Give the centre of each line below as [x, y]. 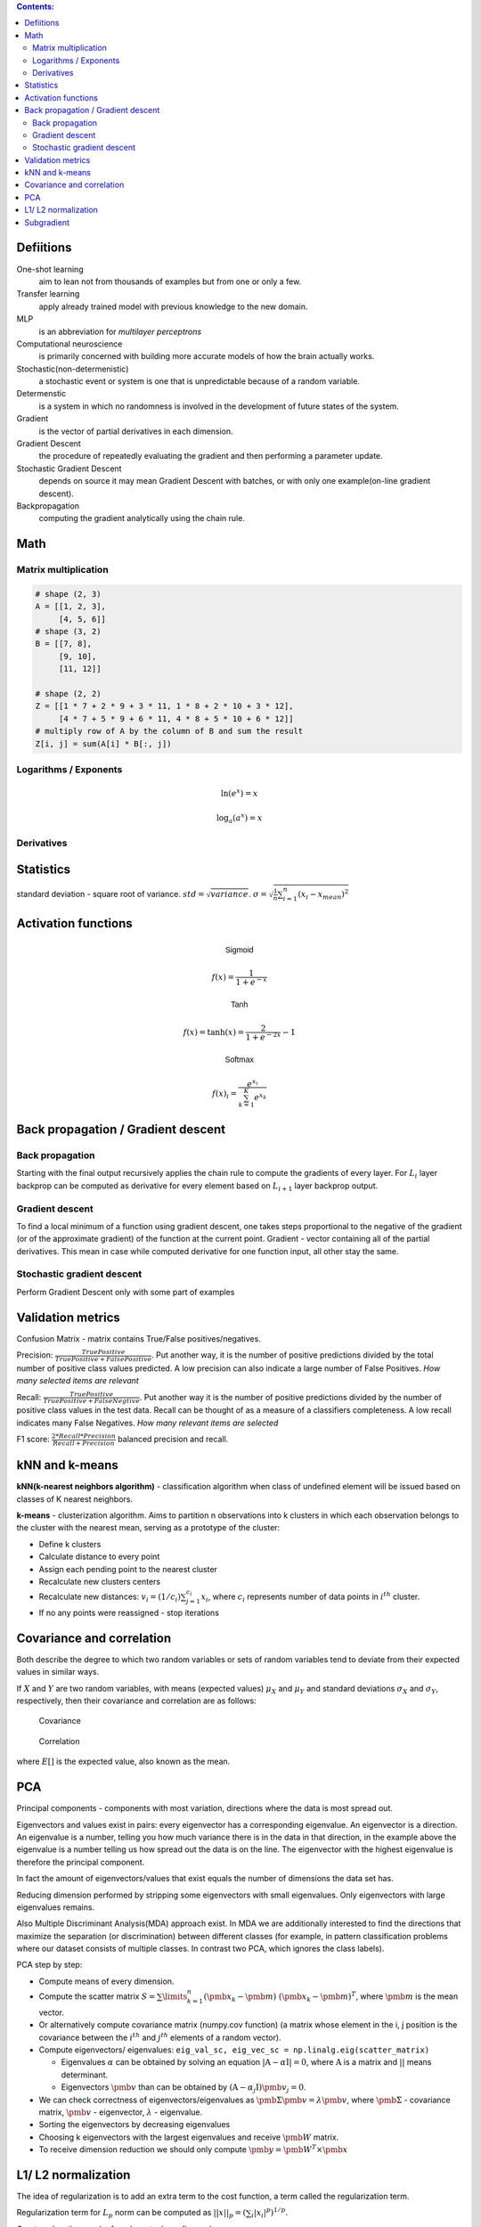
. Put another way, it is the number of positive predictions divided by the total [293, 1355]
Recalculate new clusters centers [99, 1582]
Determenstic [41, 394]
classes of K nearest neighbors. [75, 1499]
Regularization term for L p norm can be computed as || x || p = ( [131, 2214]
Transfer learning [48, 294]
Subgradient [47, 222]
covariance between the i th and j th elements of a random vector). [160, 2037]
